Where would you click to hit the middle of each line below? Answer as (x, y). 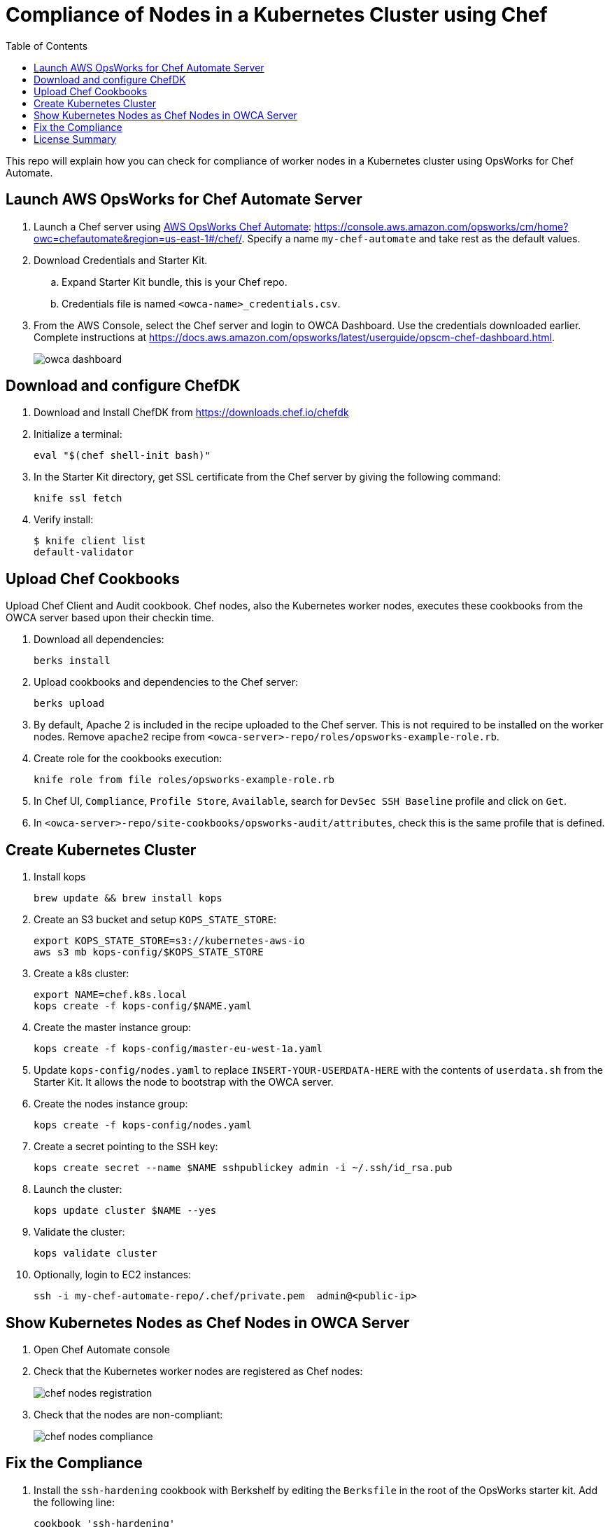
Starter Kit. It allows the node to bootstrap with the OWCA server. (184, 1082)
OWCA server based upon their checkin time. (110, 618)
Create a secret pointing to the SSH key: (126, 1147)
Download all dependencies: (99, 640)
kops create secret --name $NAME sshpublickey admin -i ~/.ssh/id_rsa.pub (243, 1168)
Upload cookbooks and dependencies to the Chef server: (166, 682)
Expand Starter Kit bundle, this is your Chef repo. (175, 282)
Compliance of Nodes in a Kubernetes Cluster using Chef (277, 15)
